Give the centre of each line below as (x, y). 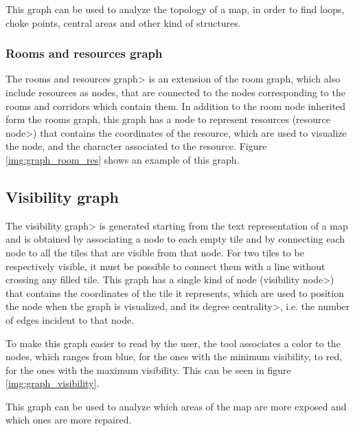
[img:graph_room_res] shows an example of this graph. (123, 159)
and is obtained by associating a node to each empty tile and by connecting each (175, 239)
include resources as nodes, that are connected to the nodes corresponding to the (175, 92)
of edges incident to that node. (70, 319)
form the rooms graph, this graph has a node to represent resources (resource (168, 119)
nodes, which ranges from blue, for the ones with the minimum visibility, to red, (174, 356)
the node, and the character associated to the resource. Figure (136, 146)
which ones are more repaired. (69, 420)
